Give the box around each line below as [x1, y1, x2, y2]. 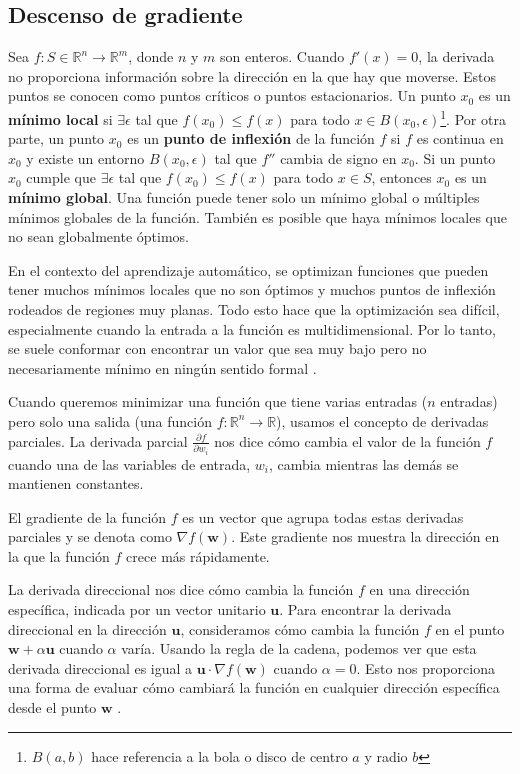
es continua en [416, 128, 504, 149]
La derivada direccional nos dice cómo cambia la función [8, 579, 354, 600]
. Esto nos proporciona [356, 657, 495, 678]
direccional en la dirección [8, 618, 167, 639]
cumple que [26, 167, 96, 188]
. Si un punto [414, 147, 496, 168]
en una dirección [369, 579, 470, 600]
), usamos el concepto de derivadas [276, 410, 489, 431]
